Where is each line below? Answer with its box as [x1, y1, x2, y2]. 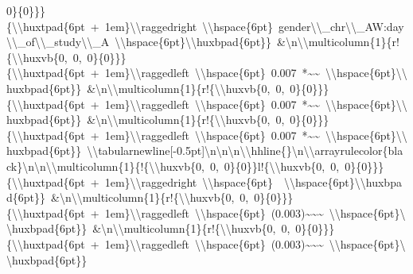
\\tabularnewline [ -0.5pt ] [87, 142, 205, 159]
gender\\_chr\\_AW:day [279, 17, 404, 34]
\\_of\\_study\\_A [6, 33, 110, 50]
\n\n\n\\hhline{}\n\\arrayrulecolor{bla [205, 142, 403, 159]
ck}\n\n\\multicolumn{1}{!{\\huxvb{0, [6, 157, 205, 174]
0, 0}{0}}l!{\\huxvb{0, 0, [209, 157, 340, 174]
